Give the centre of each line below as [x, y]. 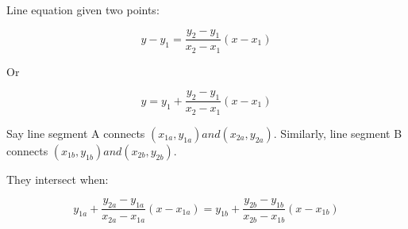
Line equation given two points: [83, 10]
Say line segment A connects [76, 133]
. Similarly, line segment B [338, 133]
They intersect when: [58, 179]
